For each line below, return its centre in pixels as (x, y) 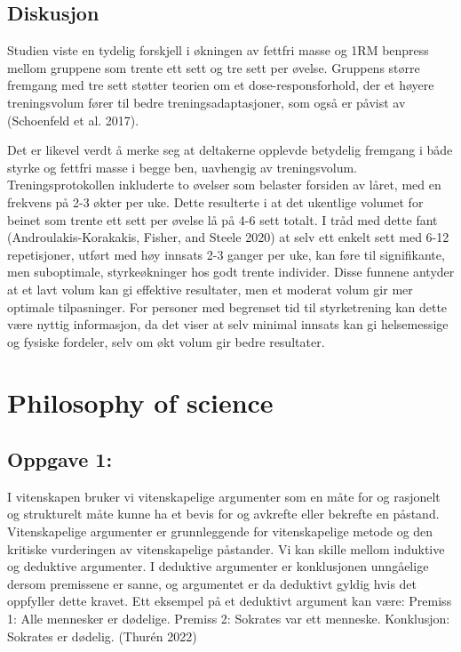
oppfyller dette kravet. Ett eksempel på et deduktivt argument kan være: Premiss (230, 601)
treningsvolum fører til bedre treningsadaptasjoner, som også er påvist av (207, 102)
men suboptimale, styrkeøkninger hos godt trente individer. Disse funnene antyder (231, 272)
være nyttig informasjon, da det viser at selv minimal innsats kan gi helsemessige (228, 324)
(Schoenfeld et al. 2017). (73, 120)
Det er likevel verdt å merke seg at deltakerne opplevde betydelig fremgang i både (230, 150)
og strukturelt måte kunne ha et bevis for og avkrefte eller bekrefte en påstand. (223, 514)
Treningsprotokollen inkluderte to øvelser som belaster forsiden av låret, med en (224, 185)
